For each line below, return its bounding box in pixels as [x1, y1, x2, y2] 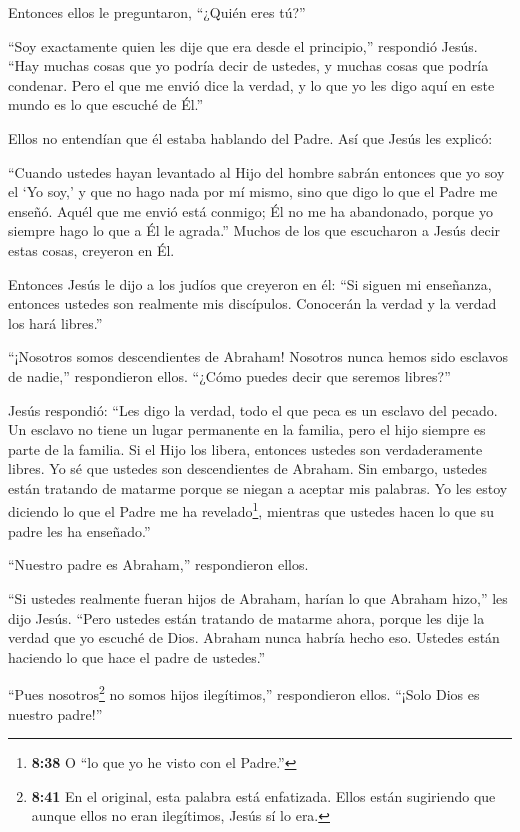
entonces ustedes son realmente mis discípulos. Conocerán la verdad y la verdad [8, 293, 497, 314]
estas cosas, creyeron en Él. [8, 239, 175, 260]
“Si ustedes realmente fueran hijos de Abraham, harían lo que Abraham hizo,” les [8, 587, 508, 608]
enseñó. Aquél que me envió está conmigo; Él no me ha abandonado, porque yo [8, 200, 493, 221]
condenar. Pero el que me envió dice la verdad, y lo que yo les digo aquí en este [8, 74, 495, 95]
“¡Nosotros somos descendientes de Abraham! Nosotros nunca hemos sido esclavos [8, 346, 508, 367]
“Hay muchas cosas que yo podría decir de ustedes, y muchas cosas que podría [8, 55, 489, 76]
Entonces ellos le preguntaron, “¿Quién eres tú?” [8, 2, 306, 22]
